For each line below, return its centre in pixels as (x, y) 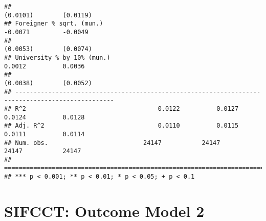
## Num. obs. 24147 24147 (112, 143)
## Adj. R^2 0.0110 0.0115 (121, 126)
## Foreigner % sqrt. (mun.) (54, 24)
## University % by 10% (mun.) (57, 57)
